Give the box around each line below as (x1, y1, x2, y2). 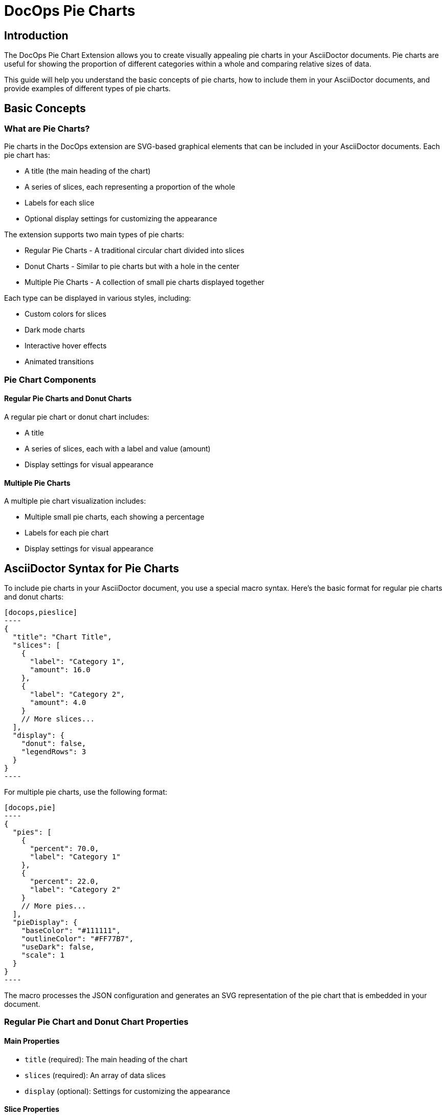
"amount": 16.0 (30, 666, 91, 674)
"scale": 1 (21, 951, 65, 960)
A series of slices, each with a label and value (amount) (25, 444, 211, 453)
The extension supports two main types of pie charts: (4, 230, 184, 239)
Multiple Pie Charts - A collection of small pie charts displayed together (25, 278, 264, 287)
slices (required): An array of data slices (25, 1070, 166, 1080)
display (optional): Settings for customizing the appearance (25, 1086, 230, 1095)
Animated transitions (25, 357, 94, 366)
